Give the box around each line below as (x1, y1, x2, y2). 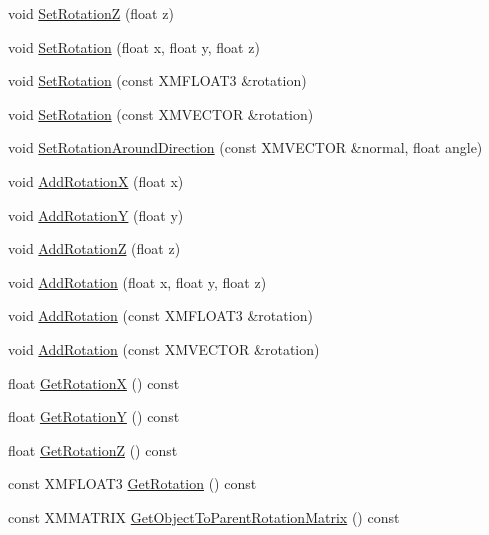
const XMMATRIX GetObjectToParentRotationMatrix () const (8, 506, 400, 527)
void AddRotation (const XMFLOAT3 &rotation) (8, 305, 313, 326)
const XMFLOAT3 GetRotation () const (8, 473, 257, 494)
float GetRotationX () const (8, 372, 180, 393)
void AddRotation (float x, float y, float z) (8, 271, 267, 292)
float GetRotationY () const (8, 406, 180, 427)
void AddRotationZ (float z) (8, 238, 181, 259)
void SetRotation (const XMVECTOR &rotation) (8, 103, 314, 124)
